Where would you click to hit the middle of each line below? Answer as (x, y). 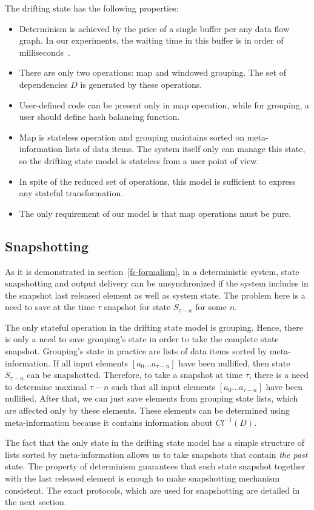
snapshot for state (137, 307)
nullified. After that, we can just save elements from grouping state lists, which (152, 398)
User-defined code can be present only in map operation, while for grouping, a (164, 104)
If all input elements (91, 363)
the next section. (36, 502)
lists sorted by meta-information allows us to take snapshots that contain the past (156, 454)
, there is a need (279, 375)
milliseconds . (45, 52)
